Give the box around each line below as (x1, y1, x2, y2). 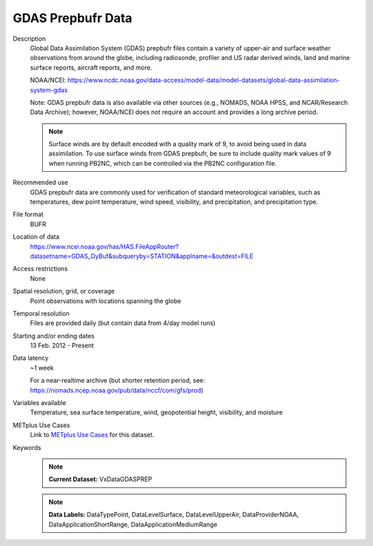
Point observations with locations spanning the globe (30, 297, 182, 305)
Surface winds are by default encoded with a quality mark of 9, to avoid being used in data (48, 140, 307, 148)
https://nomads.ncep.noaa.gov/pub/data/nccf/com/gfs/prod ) (30, 386, 204, 394)
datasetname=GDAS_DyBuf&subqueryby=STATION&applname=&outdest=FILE (30, 252, 254, 260)
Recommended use (12, 178, 68, 186)
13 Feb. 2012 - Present (30, 342, 95, 350)
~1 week (30, 363, 55, 372)
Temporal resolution (12, 309, 70, 318)
